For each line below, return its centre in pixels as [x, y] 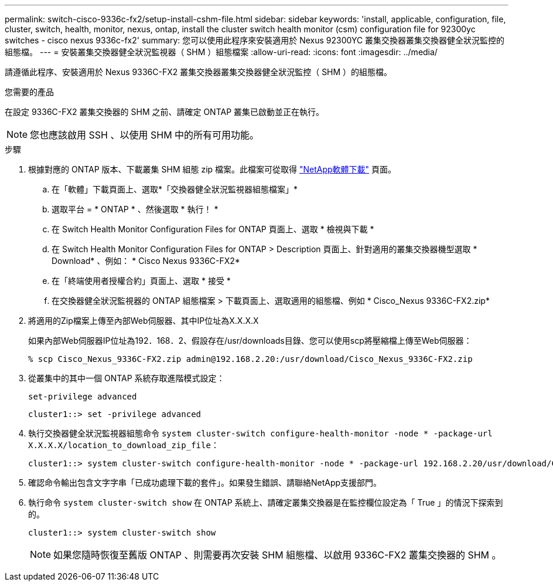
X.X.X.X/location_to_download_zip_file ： [124, 445]
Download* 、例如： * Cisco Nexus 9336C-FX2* [146, 261]
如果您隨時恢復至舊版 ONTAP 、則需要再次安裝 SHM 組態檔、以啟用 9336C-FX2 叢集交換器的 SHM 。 [277, 555]
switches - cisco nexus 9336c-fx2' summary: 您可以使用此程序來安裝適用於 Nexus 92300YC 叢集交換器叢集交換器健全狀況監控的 [255, 40]
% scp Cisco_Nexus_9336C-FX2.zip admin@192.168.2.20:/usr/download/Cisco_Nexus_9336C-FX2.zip [250, 359]
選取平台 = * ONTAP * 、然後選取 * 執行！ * [135, 209]
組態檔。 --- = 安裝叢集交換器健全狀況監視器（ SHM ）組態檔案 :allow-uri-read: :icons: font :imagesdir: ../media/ [221, 52]
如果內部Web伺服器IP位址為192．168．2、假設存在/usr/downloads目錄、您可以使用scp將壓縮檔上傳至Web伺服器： [250, 341]
